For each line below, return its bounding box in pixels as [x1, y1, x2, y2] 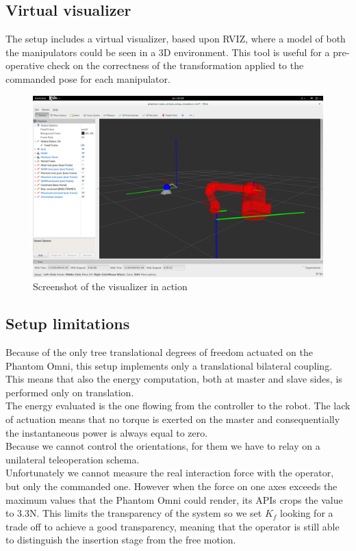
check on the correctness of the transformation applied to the [47, 58, 304, 73]
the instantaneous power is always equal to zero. [5, 425, 208, 439]
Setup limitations [5, 313, 130, 334]
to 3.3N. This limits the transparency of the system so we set [5, 506, 262, 520]
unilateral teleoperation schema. [5, 452, 140, 466]
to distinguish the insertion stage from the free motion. [5, 533, 236, 547]
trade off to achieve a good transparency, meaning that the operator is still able [5, 519, 340, 533]
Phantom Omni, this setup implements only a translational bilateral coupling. [5, 358, 333, 372]
